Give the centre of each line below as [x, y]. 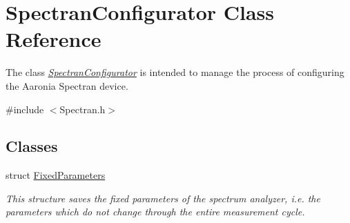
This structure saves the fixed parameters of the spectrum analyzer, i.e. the [163, 198]
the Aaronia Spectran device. [67, 85]
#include [25, 109]
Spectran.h [82, 109]
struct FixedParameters [56, 175]
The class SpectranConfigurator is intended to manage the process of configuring [175, 72]
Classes [32, 146]
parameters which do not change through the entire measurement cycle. [155, 212]
